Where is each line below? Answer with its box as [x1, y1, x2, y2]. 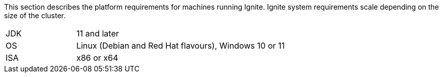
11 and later [76, 28, 119, 38]
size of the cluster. [4, 11, 66, 20]
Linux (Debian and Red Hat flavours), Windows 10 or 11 [76, 41, 285, 51]
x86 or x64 [76, 53, 119, 63]
